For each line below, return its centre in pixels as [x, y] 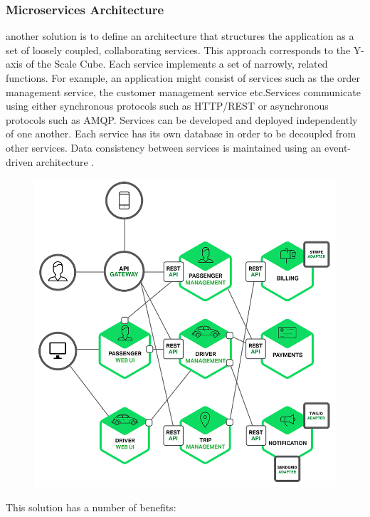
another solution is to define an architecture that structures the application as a [180, 36]
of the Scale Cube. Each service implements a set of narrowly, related [177, 64]
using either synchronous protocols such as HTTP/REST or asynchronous [167, 106]
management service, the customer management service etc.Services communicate [183, 92]
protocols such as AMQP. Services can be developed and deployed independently [182, 119]
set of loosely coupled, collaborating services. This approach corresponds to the [178, 49]
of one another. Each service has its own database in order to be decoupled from [181, 134]
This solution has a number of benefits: [91, 507]
